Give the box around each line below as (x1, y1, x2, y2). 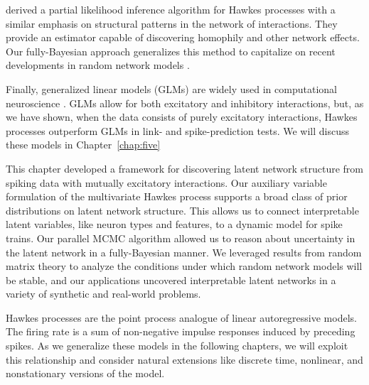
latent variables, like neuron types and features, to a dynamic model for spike (6, 217, 343, 232)
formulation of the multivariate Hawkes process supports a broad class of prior (6, 189, 348, 204)
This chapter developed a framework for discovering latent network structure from (6, 161, 364, 175)
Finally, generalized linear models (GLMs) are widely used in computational (6, 81, 337, 96)
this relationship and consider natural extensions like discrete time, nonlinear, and (6, 352, 363, 367)
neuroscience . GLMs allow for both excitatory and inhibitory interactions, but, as (6, 95, 364, 110)
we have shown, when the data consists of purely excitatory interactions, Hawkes (6, 109, 358, 124)
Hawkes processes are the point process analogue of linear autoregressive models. (6, 310, 357, 325)
